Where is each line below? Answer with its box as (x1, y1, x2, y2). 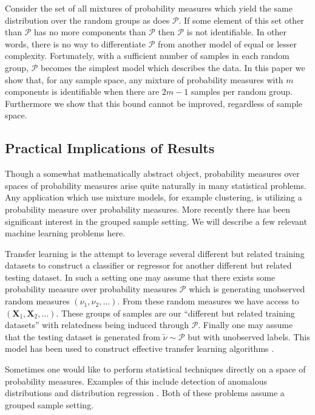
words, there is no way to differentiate (5, 37, 146, 50)
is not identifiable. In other (186, 26, 287, 38)
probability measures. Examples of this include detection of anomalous (5, 374, 267, 387)
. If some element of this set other (178, 13, 304, 26)
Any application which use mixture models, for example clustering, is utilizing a (5, 191, 302, 204)
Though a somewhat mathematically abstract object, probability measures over (5, 167, 300, 180)
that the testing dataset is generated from (5, 330, 160, 343)
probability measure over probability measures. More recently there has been (5, 202, 291, 215)
